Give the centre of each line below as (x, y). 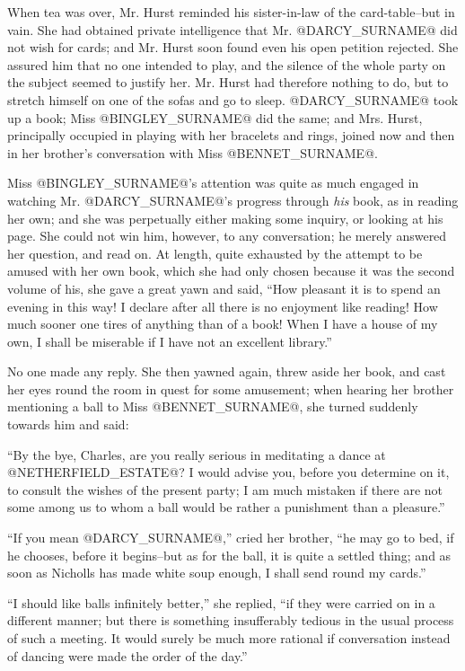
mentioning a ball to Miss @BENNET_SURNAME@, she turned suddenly (213, 406)
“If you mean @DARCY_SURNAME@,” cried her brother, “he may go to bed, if (231, 538)
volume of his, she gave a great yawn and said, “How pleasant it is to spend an (224, 288)
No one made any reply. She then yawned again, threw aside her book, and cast (227, 371)
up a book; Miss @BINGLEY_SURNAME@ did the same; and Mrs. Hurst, (215, 117)
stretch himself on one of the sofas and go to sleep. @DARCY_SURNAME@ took (233, 99)
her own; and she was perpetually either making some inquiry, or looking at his (225, 218)
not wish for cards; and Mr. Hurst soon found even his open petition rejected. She (233, 47)
